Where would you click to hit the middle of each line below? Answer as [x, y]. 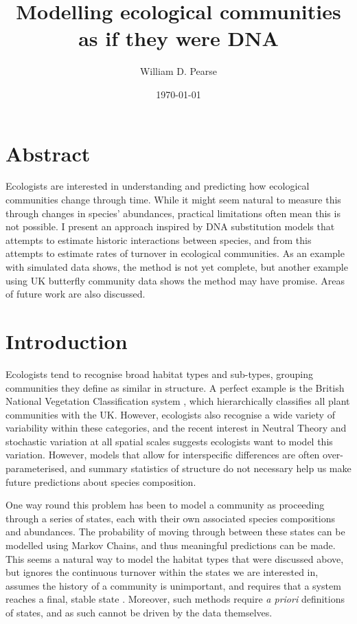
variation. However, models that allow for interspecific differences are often [163, 455]
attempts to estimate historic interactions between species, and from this [159, 239]
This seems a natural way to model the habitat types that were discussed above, [175, 558]
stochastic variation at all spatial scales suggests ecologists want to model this [169, 441]
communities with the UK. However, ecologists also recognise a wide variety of [170, 414]
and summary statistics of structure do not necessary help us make [211, 468]
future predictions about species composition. [101, 481]
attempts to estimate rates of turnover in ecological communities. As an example [175, 253]
